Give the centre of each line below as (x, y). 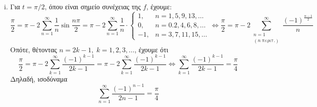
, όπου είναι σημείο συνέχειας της (93, 6)
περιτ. (269, 41)
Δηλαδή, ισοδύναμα (39, 78)
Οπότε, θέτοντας (33, 49)
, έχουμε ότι (151, 49)
